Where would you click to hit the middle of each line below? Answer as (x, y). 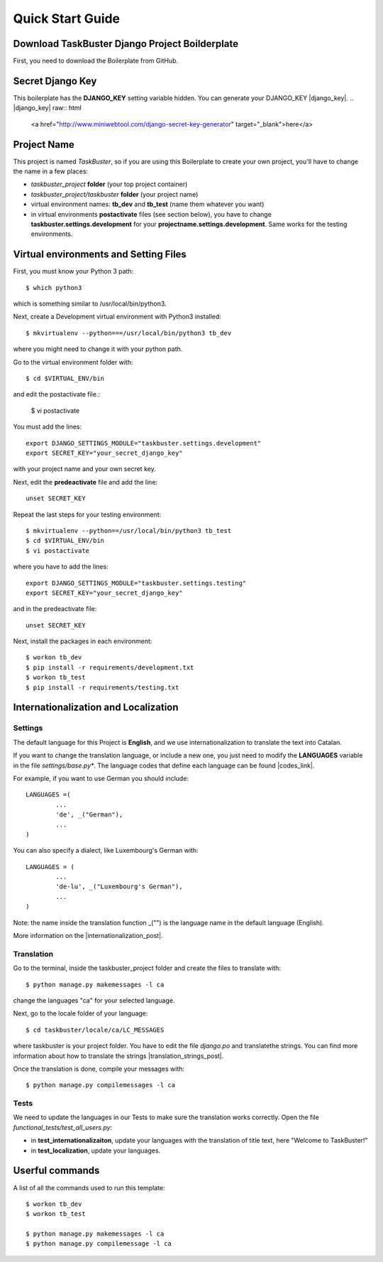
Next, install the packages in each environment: (83, 641)
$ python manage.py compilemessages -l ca (101, 1085)
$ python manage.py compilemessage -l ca (99, 1244)
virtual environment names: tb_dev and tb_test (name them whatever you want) (148, 204)
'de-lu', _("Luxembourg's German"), (120, 887)
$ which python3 (54, 287)
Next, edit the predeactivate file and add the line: (85, 482)
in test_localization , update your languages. (96, 1150)
